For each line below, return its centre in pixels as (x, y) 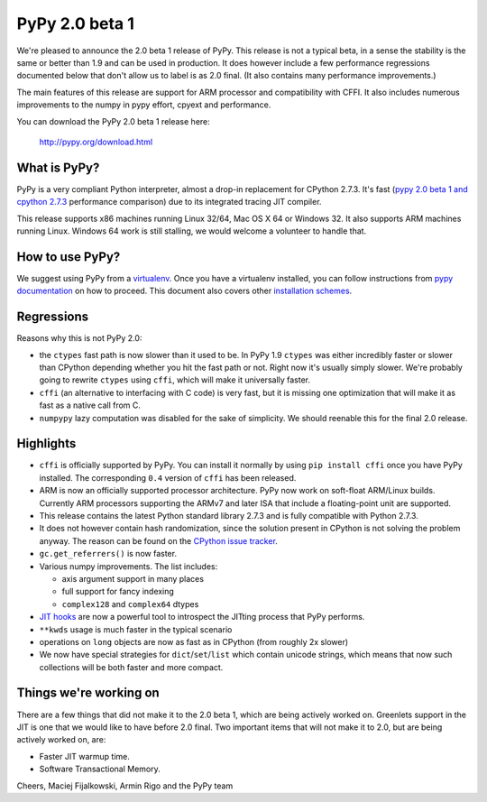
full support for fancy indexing (118, 592)
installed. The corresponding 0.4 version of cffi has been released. (168, 477)
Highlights (46, 443)
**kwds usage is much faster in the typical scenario (136, 629)
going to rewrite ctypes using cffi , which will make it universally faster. (175, 380)
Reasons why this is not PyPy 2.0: (79, 338)
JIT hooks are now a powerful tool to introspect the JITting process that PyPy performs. (202, 617)
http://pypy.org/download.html (96, 142)
